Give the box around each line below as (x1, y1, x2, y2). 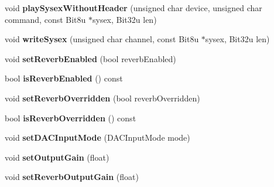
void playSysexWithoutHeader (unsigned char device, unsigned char (5, 2, 262, 13)
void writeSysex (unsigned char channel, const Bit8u (5, 33, 199, 45)
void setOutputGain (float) (5, 151, 109, 163)
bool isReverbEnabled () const (5, 72, 123, 84)
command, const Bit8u (5, 13, 86, 25)
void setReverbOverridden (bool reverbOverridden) (5, 91, 200, 104)
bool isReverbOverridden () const (5, 111, 136, 124)
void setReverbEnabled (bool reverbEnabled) (5, 52, 176, 64)
